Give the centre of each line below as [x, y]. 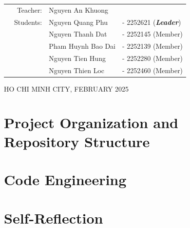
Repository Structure [77, 142]
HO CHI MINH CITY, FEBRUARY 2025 [66, 89]
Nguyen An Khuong [79, 9]
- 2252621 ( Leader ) [152, 22]
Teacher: [29, 9]
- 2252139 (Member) [152, 46]
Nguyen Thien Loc [77, 70]
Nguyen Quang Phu [78, 22]
